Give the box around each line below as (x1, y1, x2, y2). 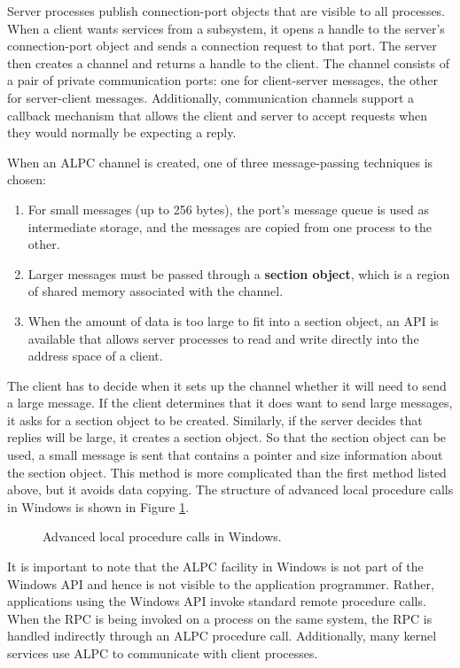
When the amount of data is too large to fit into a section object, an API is (27, 311, 439, 330)
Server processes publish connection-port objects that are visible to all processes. (7, 2, 446, 19)
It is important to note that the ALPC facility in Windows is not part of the (7, 557, 424, 576)
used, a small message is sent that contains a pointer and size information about (7, 446, 443, 464)
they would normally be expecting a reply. (7, 123, 237, 142)
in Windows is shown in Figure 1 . (7, 497, 190, 516)
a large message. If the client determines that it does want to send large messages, (7, 393, 453, 412)
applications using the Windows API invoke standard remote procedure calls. (7, 592, 426, 610)
